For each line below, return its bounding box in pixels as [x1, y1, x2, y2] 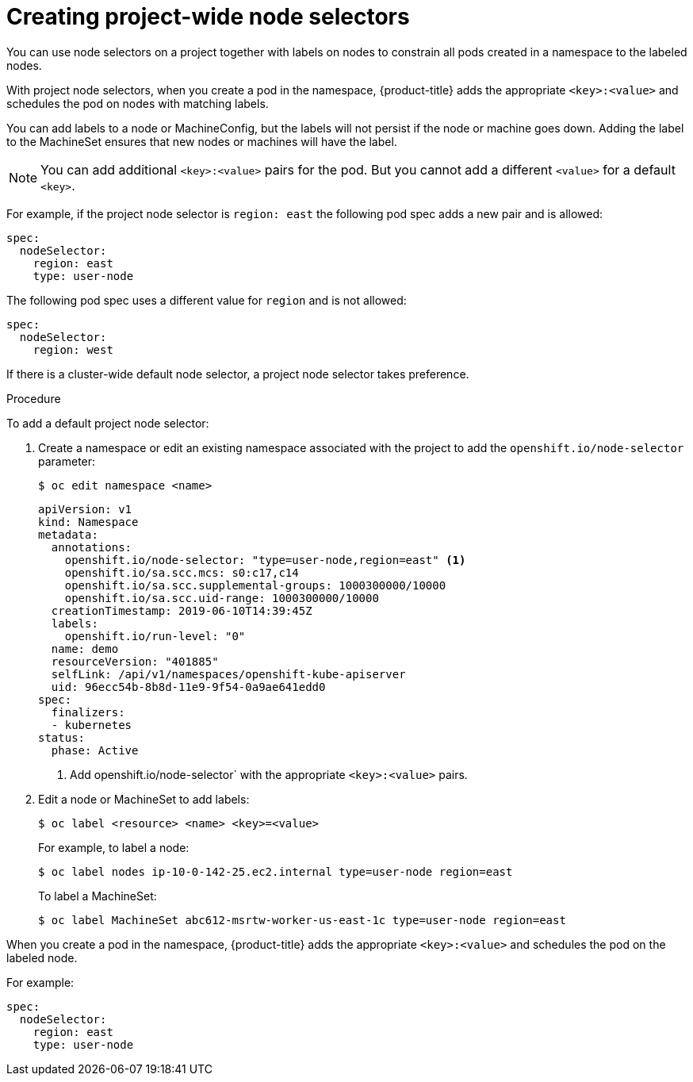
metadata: [38, 528, 98, 541]
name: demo [51, 642, 119, 655]
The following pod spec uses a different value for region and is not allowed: [6, 293, 407, 307]
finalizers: [51, 705, 125, 719]
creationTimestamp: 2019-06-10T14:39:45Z [51, 604, 312, 617]
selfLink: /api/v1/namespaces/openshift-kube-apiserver [51, 667, 406, 681]
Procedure [6, 391, 61, 405]
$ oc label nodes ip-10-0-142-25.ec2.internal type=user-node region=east [38, 865, 513, 878]
